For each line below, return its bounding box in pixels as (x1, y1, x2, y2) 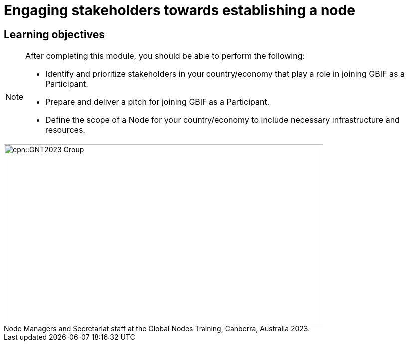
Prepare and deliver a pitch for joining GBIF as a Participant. (45, 97, 270, 107)
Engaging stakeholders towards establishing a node (4, 2, 355, 19)
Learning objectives (4, 28, 105, 41)
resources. (45, 125, 85, 135)
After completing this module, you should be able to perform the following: (25, 51, 305, 61)
